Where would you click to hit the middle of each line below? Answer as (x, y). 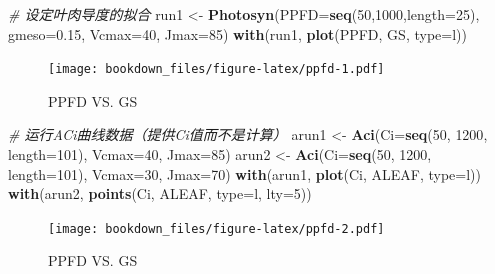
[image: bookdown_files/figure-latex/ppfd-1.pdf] (216, 69)
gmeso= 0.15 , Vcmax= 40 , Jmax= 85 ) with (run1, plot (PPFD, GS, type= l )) (237, 33)
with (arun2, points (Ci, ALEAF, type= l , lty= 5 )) (160, 193)
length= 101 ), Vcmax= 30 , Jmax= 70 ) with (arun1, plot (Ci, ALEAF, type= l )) (244, 173)
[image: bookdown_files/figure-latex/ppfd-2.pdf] (216, 228)
